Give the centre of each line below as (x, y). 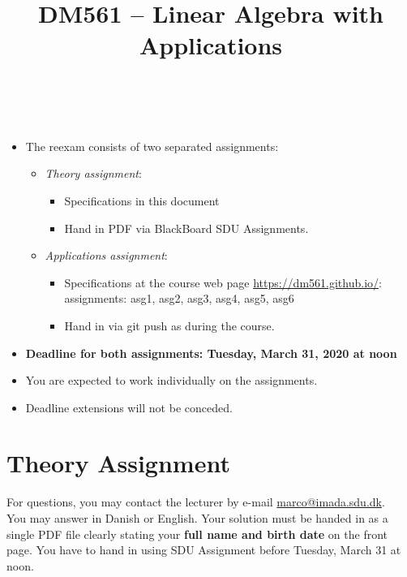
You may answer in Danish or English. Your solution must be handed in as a (197, 518)
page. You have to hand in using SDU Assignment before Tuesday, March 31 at (204, 550)
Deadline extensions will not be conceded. (129, 407)
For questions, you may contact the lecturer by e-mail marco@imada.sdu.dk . (196, 502)
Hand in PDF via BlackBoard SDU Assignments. (186, 228)
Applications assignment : (106, 255)
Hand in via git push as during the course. (169, 325)
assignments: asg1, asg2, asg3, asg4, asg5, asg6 (179, 298)
